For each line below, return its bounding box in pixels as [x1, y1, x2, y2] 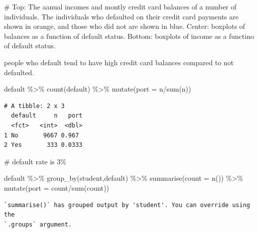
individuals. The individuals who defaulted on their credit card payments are [4, 11, 239, 21]
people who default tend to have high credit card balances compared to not [4, 57, 234, 67]
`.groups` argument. [4, 221, 72, 228]
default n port [11, 112, 83, 119]
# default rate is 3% [4, 156, 66, 166]
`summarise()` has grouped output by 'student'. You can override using [4, 201, 250, 209]
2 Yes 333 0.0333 [4, 141, 83, 149]
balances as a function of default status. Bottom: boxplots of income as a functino [4, 30, 254, 41]
